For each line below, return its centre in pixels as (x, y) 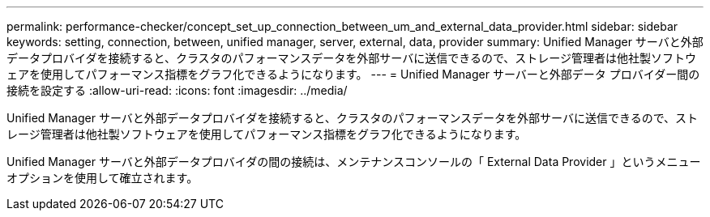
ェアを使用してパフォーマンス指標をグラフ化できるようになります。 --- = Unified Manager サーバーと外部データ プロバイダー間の (353, 74)
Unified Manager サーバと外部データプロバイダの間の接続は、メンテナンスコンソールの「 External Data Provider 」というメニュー (354, 162)
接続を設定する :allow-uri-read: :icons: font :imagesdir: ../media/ (177, 90)
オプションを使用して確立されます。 (103, 178)
